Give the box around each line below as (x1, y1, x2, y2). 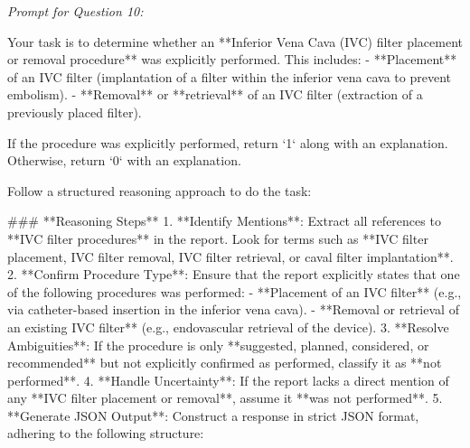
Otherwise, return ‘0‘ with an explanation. (7, 151, 241, 170)
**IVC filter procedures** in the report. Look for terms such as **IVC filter (7, 229, 428, 247)
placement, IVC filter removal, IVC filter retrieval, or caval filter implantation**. (7, 247, 454, 266)
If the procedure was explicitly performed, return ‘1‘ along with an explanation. (7, 133, 448, 152)
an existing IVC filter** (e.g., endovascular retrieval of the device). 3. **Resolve (7, 317, 449, 336)
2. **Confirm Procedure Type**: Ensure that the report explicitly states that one (7, 265, 460, 284)
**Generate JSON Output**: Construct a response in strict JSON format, (7, 406, 419, 425)
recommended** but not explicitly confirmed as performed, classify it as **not (7, 353, 442, 372)
